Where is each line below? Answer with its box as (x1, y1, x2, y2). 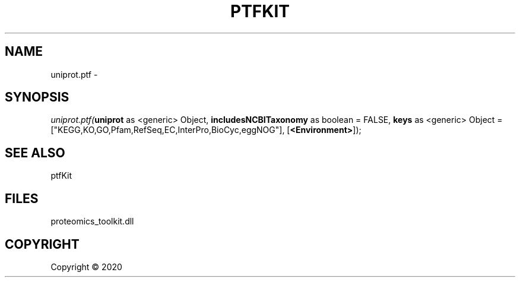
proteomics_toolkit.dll (50, 216, 134, 227)
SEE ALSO (5, 145, 65, 160)
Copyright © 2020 (50, 261, 122, 272)
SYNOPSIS (5, 90, 69, 105)
